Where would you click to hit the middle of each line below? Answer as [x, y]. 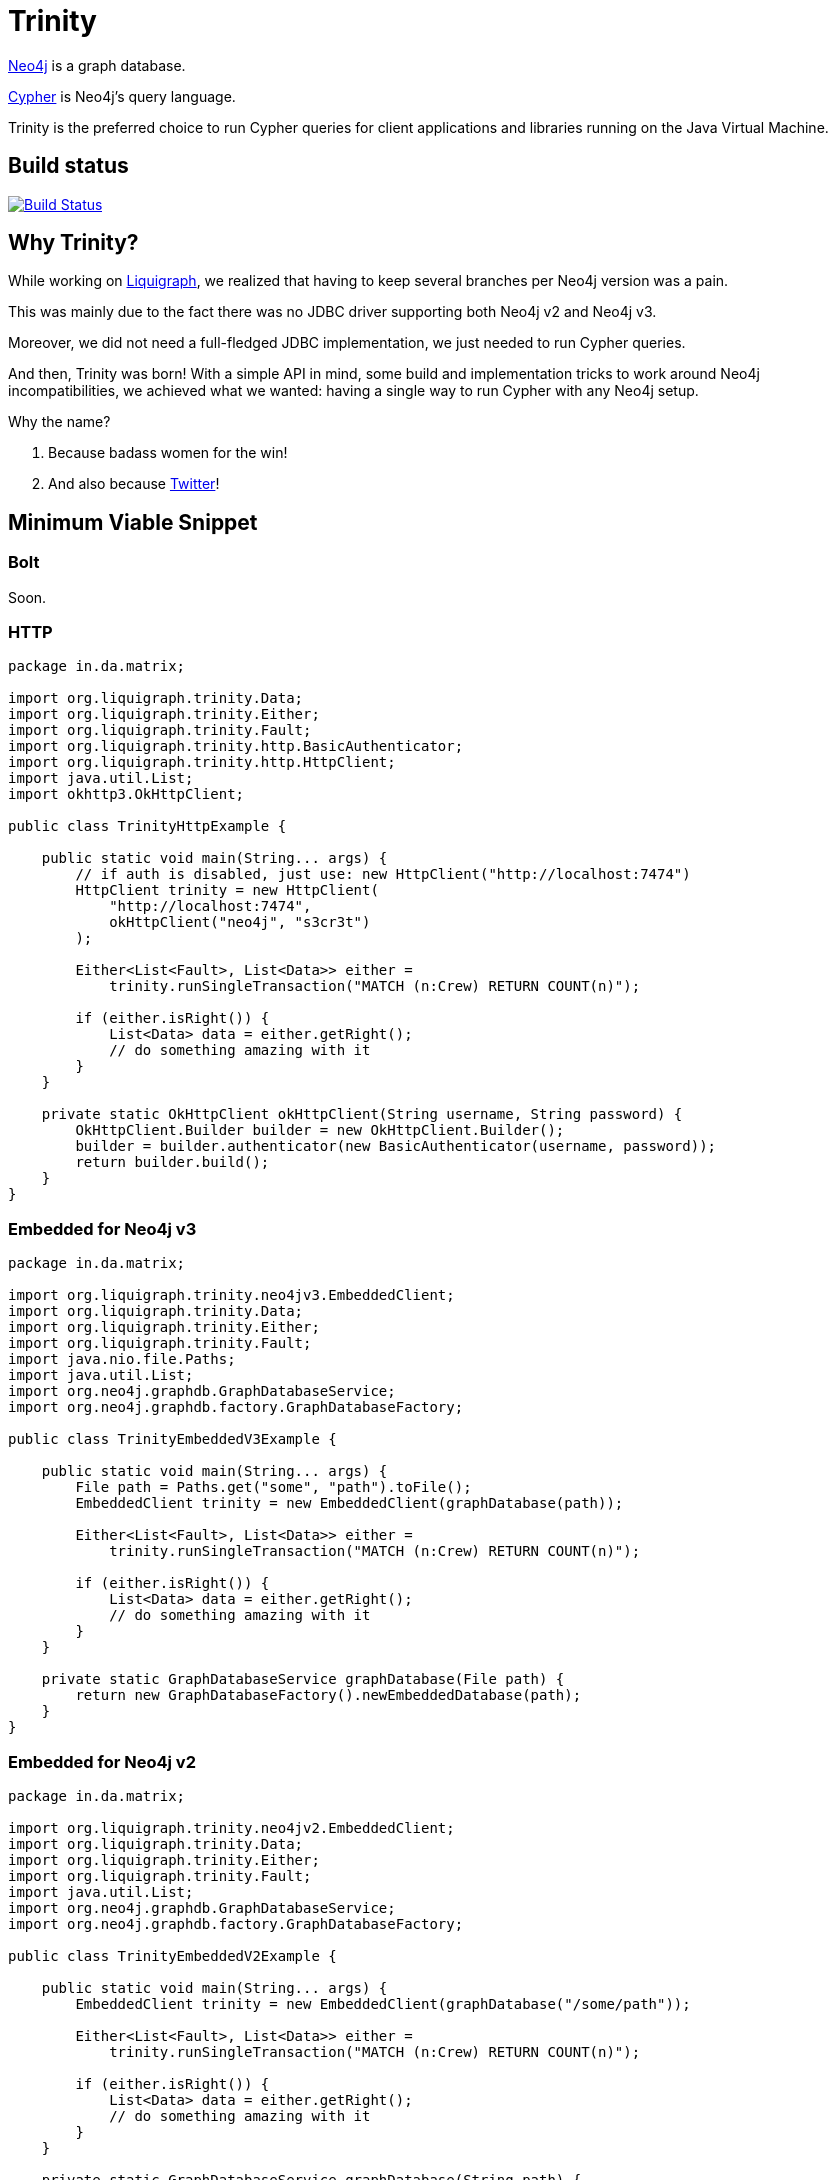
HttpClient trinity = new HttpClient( [227, 890]
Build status [68, 166]
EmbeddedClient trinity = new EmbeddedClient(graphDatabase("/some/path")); [383, 2003]
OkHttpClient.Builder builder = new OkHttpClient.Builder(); [320, 1130]
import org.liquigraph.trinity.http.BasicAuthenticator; [236, 746]
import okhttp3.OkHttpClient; [126, 794]
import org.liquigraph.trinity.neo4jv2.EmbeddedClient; [231, 1827]
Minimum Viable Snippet [133, 522]
